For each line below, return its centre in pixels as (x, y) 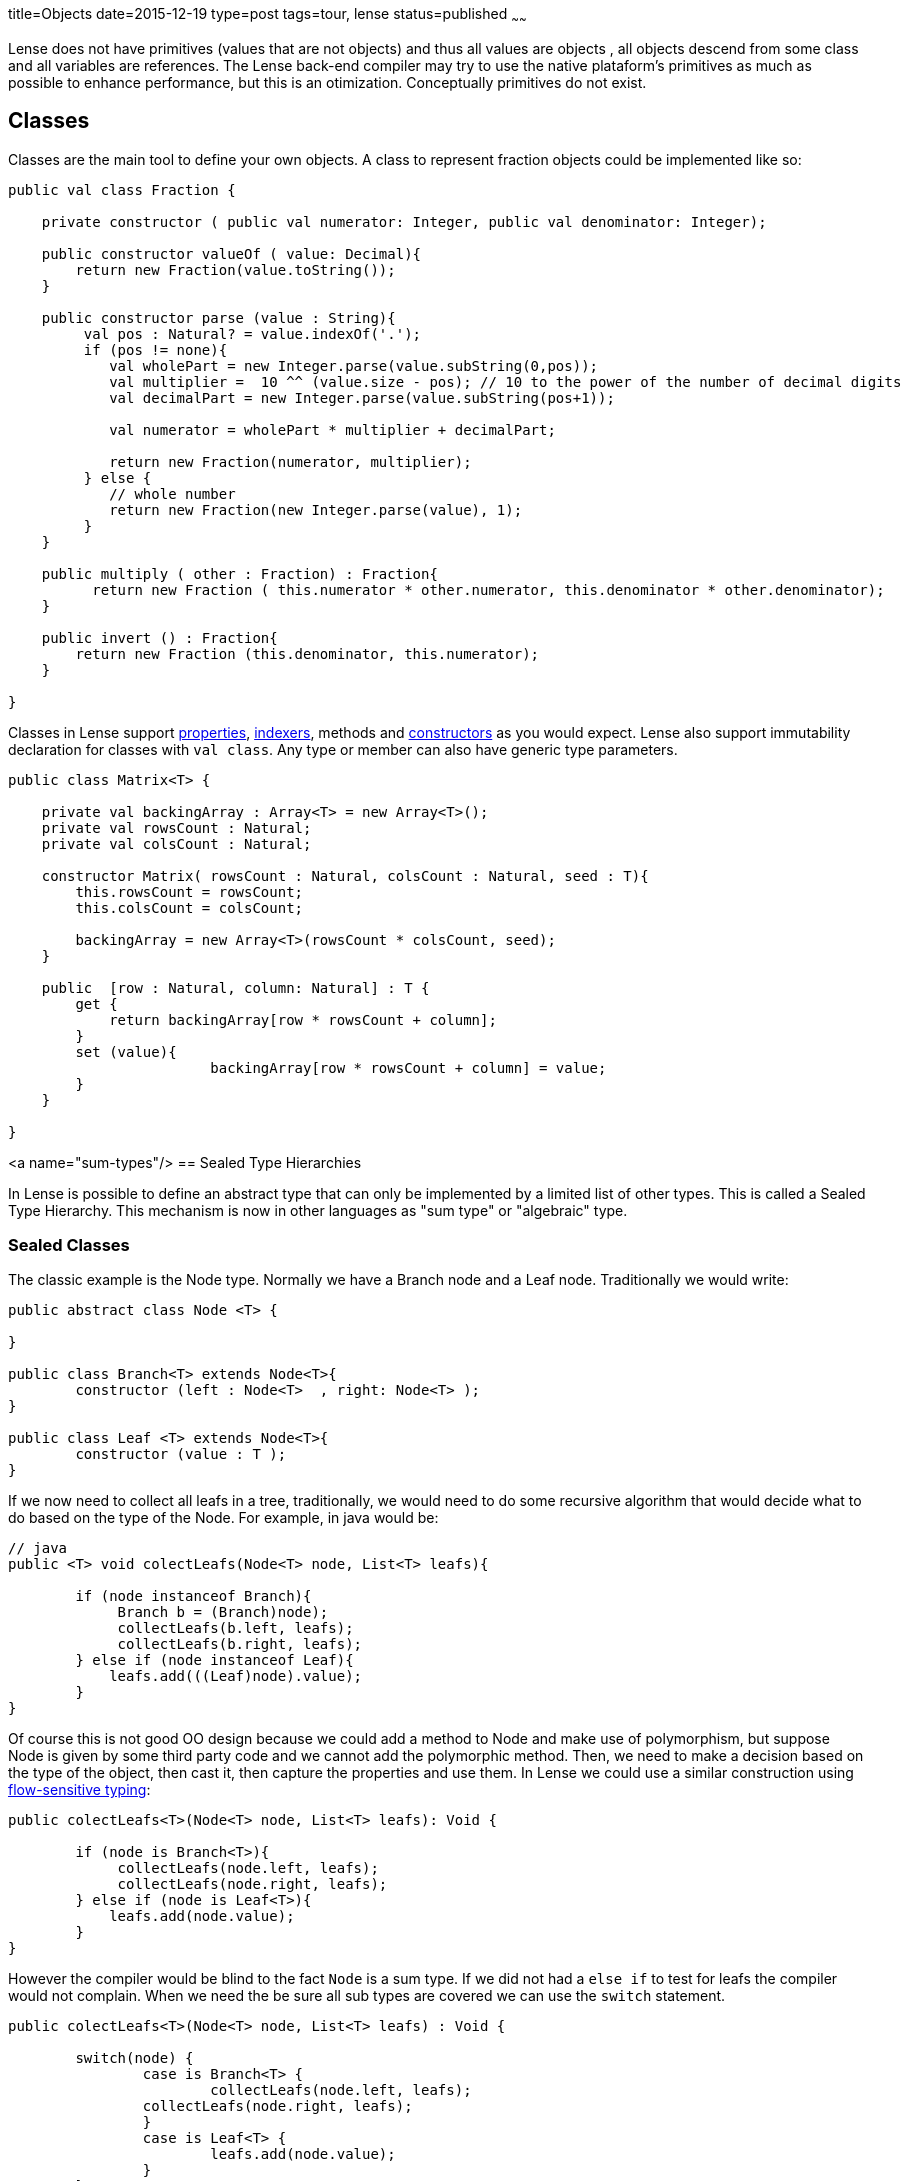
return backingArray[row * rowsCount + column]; (303, 1019)
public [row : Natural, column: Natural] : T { (235, 987)
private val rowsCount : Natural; (176, 827)
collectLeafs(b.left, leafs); (235, 1628)
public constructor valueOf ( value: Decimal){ (231, 253)
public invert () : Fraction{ (159, 637)
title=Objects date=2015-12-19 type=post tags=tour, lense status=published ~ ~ (267, 15)
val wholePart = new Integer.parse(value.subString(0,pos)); (354, 365)
